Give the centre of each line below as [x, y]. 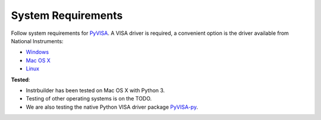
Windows [37, 52]
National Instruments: [37, 41]
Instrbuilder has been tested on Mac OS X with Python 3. [95, 90]
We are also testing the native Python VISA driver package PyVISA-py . [112, 107]
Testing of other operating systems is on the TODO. [89, 99]
